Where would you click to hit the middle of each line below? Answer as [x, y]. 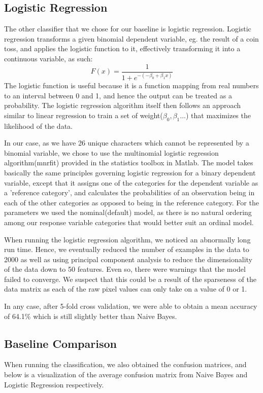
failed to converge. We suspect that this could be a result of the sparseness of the [130, 279]
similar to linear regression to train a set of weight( [84, 115]
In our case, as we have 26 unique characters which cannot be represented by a [127, 143]
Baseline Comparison [60, 343]
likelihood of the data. [38, 126]
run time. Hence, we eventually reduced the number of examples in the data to [127, 249]
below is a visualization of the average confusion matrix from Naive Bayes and [126, 374]
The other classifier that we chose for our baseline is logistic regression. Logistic [128, 29]
